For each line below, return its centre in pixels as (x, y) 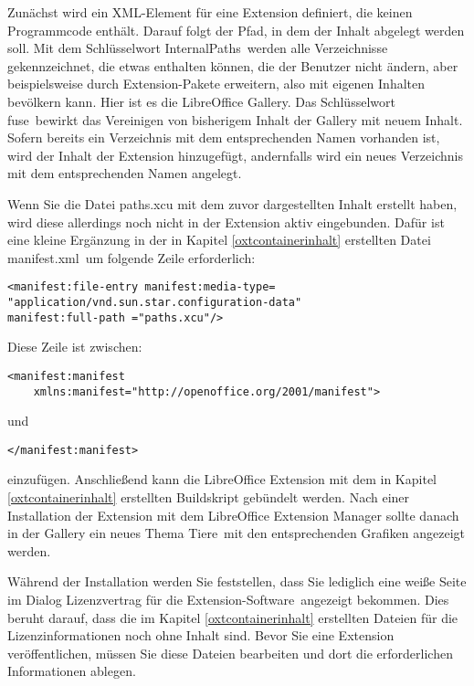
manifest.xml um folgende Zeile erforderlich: (132, 257)
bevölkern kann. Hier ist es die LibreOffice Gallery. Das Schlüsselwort (201, 101)
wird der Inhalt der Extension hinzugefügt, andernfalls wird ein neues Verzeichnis (235, 155)
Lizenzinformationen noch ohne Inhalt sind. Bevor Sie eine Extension (201, 635)
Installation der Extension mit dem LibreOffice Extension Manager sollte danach (233, 515)
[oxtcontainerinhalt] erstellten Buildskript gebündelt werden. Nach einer (209, 497)
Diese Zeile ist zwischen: (75, 347)
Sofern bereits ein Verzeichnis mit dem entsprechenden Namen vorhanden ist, (224, 137)
